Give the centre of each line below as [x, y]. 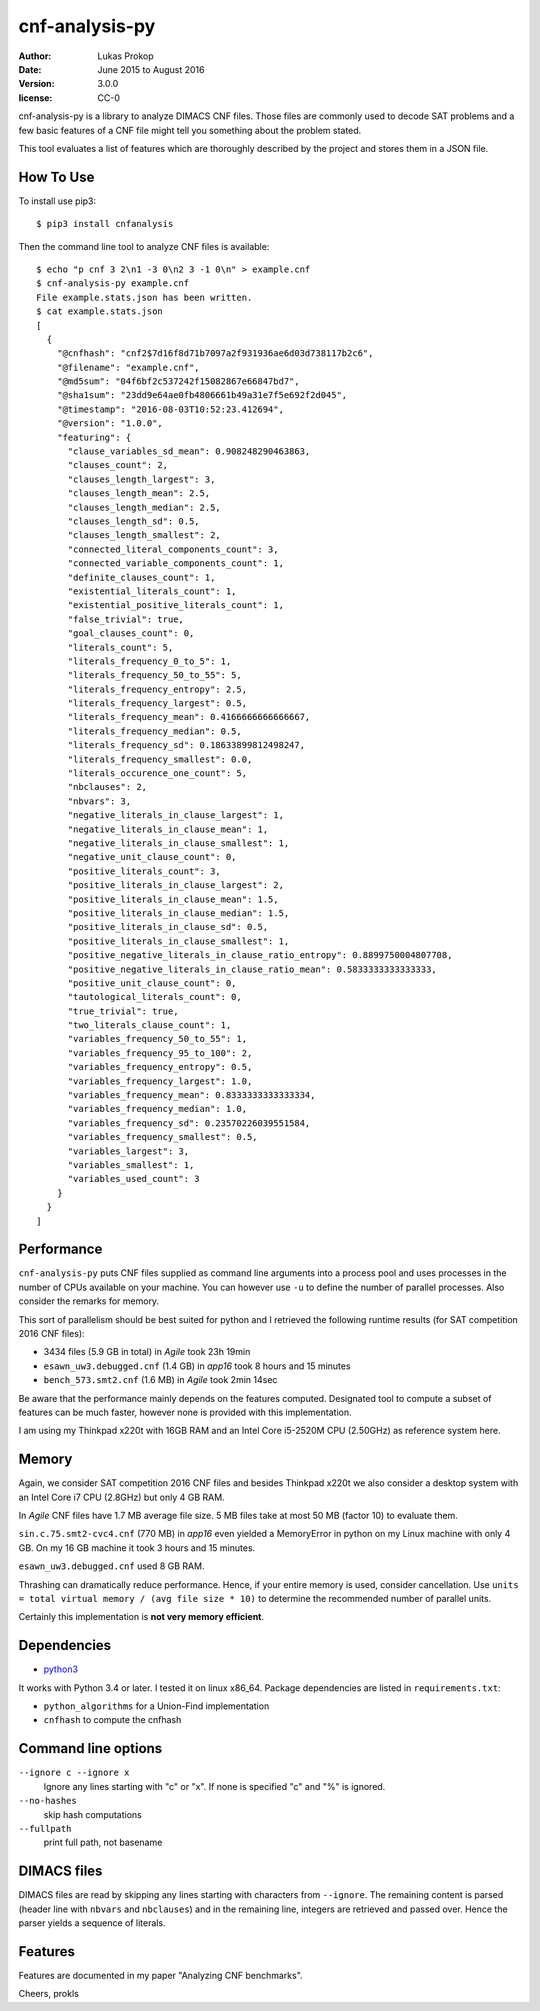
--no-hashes [47, 1801]
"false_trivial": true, [126, 619]
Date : [30, 69]
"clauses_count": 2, [118, 465]
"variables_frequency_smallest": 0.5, [163, 1137]
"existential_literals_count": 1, [152, 591]
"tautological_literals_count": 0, [154, 997]
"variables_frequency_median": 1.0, [157, 1109]
